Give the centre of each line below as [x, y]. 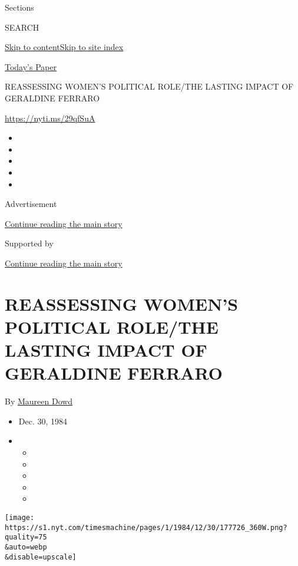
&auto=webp [26, 547]
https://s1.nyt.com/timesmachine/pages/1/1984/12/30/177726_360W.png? [146, 527]
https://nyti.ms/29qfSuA [50, 118]
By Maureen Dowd [39, 401]
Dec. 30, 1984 [43, 421]
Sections [19, 7]
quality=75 [26, 537]
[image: [20, 517]
